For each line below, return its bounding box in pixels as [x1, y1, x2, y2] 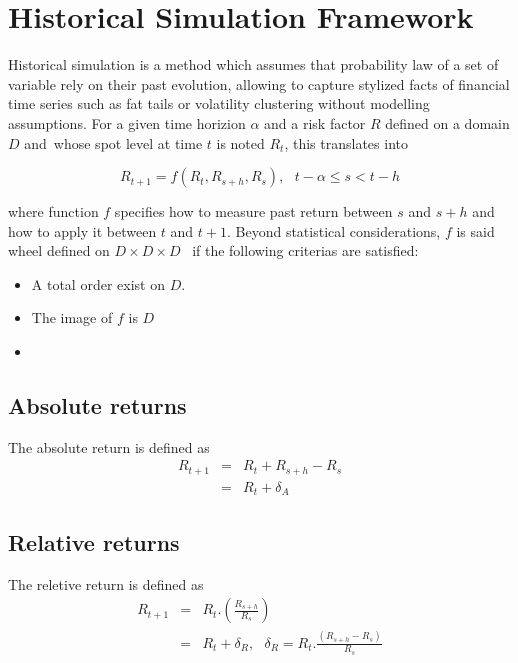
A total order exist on [31, 273, 165, 294]
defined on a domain [385, 112, 510, 133]
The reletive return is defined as [8, 573, 204, 594]
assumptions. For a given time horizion [8, 112, 246, 133]
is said [456, 220, 495, 241]
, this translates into [284, 132, 408, 153]
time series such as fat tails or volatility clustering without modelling [8, 93, 430, 114]
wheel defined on [8, 240, 110, 261]
